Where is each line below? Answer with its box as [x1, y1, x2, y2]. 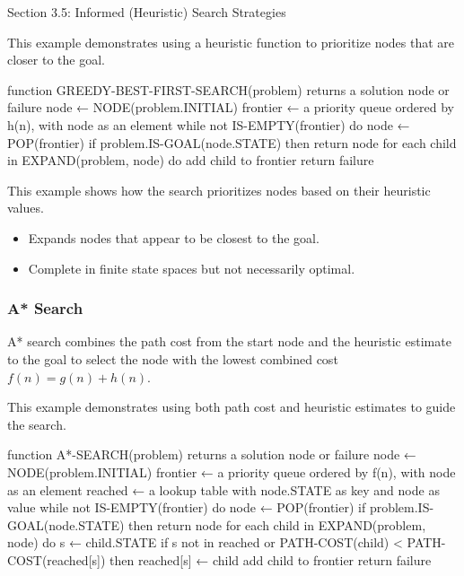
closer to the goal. [7, 50, 105, 69]
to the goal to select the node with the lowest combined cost [7, 349, 338, 368]
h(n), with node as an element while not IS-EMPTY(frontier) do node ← [7, 115, 410, 134]
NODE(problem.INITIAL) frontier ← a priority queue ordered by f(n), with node [7, 462, 456, 481]
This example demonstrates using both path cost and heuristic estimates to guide [7, 397, 456, 416]
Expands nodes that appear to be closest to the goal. [28, 228, 320, 247]
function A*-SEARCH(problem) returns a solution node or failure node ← [7, 445, 416, 464]
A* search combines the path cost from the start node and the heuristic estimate [7, 332, 451, 351]
